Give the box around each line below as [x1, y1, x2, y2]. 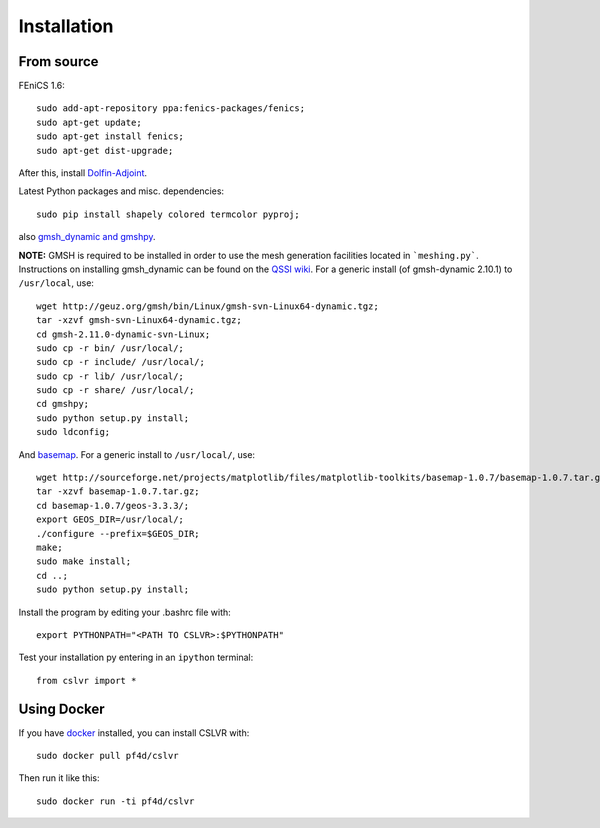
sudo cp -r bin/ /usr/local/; [36, 342, 185, 354]
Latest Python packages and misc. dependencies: [18, 185, 225, 197]
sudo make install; [36, 556, 132, 567]
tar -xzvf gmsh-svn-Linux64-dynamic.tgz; [36, 315, 242, 326]
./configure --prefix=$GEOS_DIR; [36, 528, 200, 539]
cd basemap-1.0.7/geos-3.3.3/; [36, 500, 190, 511]
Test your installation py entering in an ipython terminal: [18, 651, 254, 664]
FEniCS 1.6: [18, 80, 65, 92]
